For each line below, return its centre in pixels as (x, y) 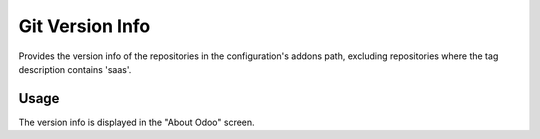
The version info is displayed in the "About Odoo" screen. (136, 122)
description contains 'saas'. (75, 69)
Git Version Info (84, 26)
